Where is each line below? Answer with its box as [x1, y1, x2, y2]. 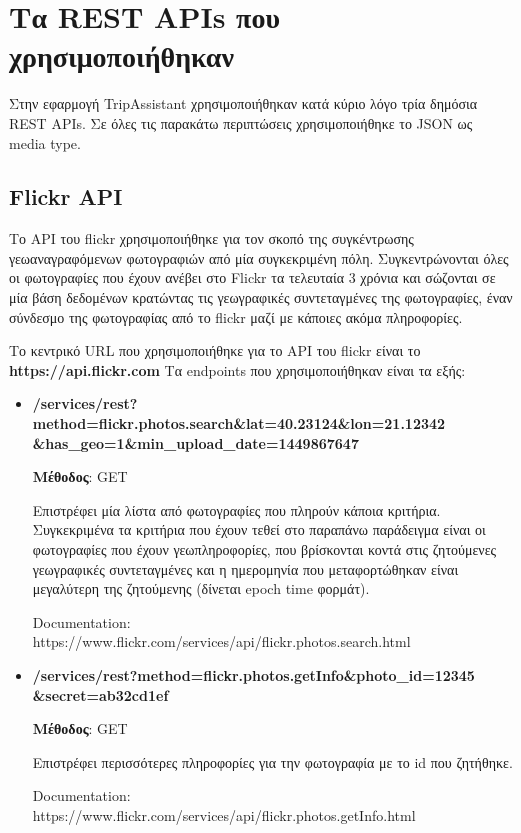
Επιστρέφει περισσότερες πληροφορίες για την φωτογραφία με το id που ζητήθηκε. [32, 751, 513, 772]
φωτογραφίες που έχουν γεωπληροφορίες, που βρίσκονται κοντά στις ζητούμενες [32, 539, 497, 560]
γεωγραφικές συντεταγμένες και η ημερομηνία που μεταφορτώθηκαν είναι [32, 558, 459, 579]
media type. [9, 132, 81, 153]
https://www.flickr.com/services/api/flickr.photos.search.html [32, 631, 411, 652]
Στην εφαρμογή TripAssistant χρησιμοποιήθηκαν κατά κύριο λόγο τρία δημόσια [9, 93, 478, 114]
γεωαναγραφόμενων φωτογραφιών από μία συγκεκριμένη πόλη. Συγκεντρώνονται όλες [9, 247, 509, 268]
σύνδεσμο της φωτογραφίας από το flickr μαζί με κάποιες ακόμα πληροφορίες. [9, 306, 463, 327]
